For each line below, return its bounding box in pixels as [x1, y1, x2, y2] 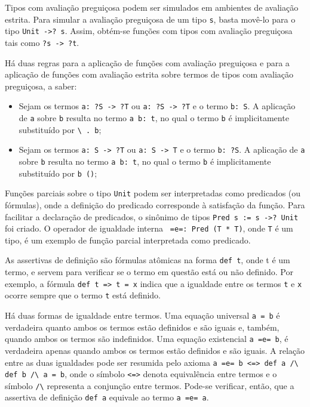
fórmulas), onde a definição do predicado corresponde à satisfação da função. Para [5, 198, 305, 211]
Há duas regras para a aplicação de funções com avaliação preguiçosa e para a [5, 56, 290, 69]
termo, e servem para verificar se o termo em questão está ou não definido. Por [5, 266, 293, 278]
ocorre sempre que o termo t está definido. [5, 289, 161, 301]
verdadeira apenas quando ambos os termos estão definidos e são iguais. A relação [5, 344, 305, 356]
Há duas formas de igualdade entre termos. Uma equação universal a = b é [5, 309, 280, 321]
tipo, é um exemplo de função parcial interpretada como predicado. [5, 233, 251, 246]
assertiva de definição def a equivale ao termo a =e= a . [5, 391, 209, 403]
